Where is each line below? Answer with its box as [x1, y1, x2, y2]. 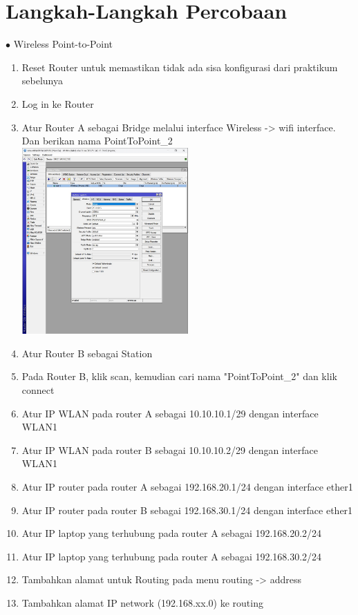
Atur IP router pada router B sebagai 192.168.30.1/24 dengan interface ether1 [21, 502, 353, 517]
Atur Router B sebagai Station [21, 346, 153, 360]
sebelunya [21, 73, 63, 88]
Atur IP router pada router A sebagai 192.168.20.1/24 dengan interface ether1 [21, 480, 353, 494]
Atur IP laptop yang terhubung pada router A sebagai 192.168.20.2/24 [21, 526, 322, 540]
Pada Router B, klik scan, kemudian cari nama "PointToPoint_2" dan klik [21, 369, 337, 384]
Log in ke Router [21, 96, 94, 111]
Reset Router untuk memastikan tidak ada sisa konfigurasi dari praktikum [21, 59, 338, 74]
